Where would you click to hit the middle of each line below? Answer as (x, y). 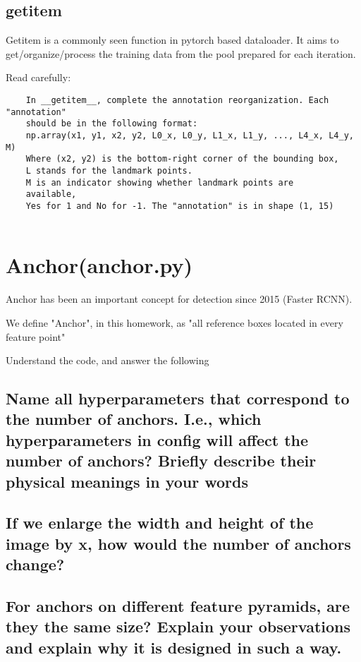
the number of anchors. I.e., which (134, 419)
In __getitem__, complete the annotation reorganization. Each (177, 100)
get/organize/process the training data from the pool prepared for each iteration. (181, 53)
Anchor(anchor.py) (99, 265)
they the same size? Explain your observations (178, 626)
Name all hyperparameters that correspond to (178, 398)
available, (51, 194)
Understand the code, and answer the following (108, 360)
